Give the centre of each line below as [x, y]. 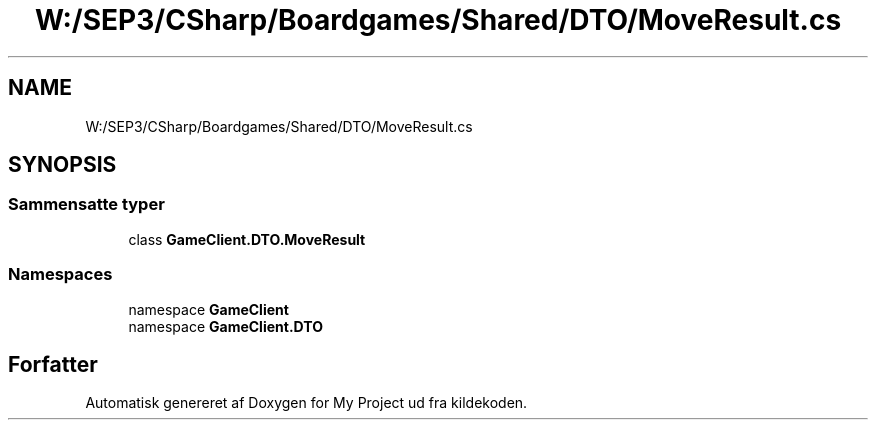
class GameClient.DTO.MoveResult [247, 239]
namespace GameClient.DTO [225, 326]
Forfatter [53, 364]
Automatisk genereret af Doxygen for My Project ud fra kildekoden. [306, 403]
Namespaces [60, 274]
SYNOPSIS [62, 165]
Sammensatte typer [86, 204]
